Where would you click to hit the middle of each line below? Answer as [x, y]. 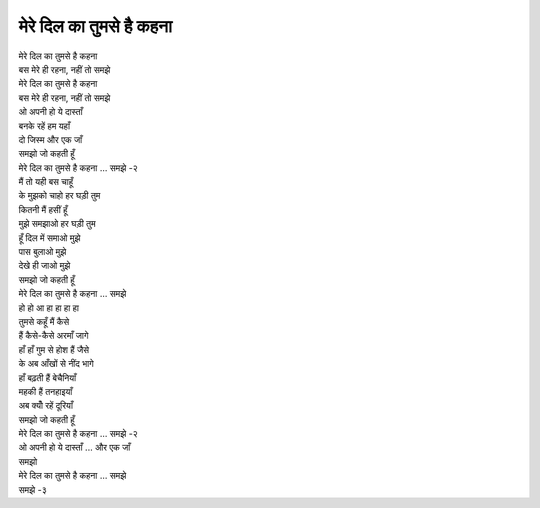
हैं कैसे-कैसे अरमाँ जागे [53, 336]
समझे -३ [32, 489]
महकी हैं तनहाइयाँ [45, 391]
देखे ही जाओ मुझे [44, 266]
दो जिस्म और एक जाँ [50, 139]
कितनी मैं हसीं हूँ [43, 209]
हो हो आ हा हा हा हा [49, 307]
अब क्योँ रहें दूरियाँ [46, 406]
